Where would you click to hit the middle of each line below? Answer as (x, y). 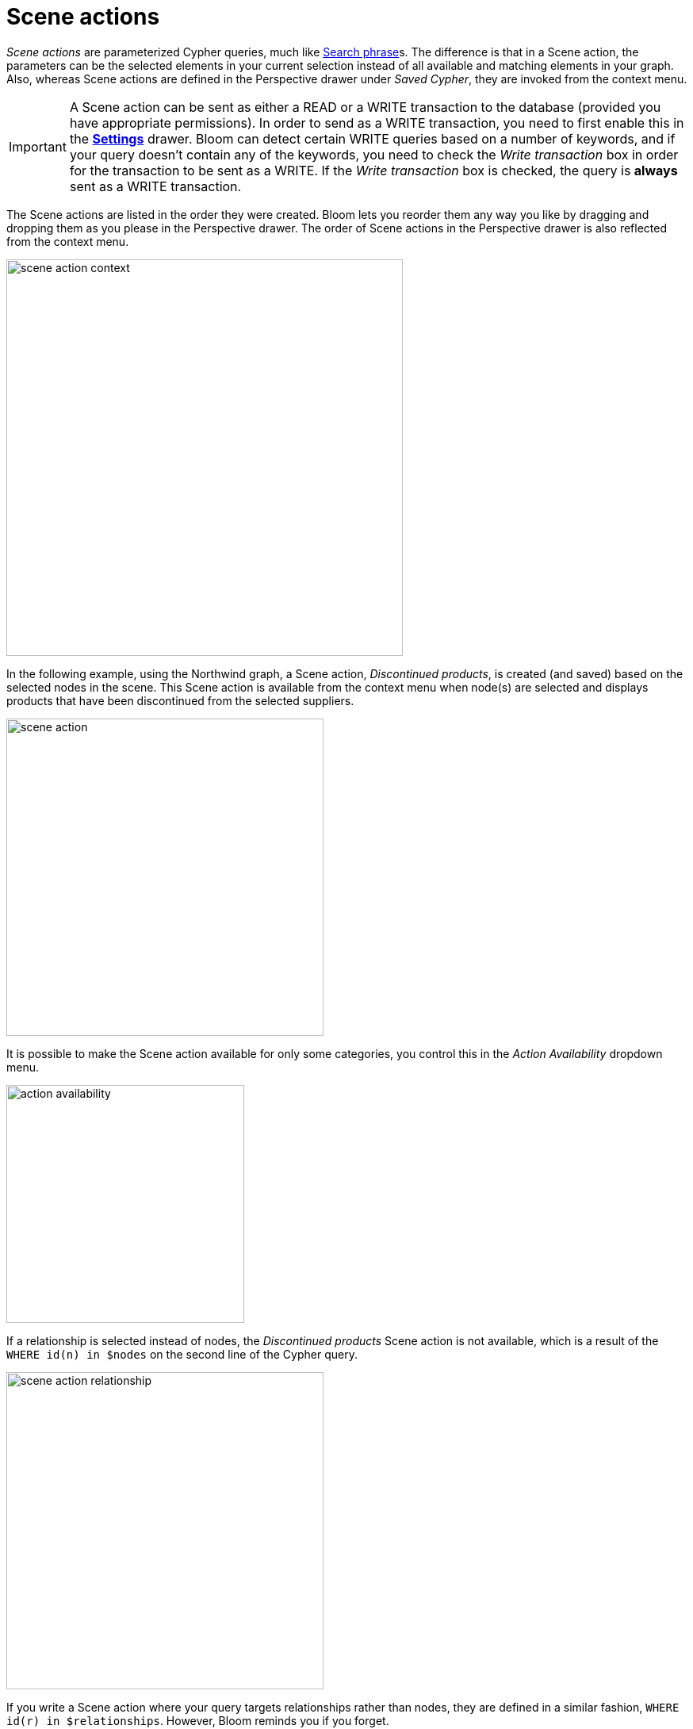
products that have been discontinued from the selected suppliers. (180, 700)
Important (38, 146)
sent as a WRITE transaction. (155, 186)
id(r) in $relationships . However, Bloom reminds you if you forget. (198, 1720)
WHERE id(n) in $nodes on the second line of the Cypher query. (182, 1354)
